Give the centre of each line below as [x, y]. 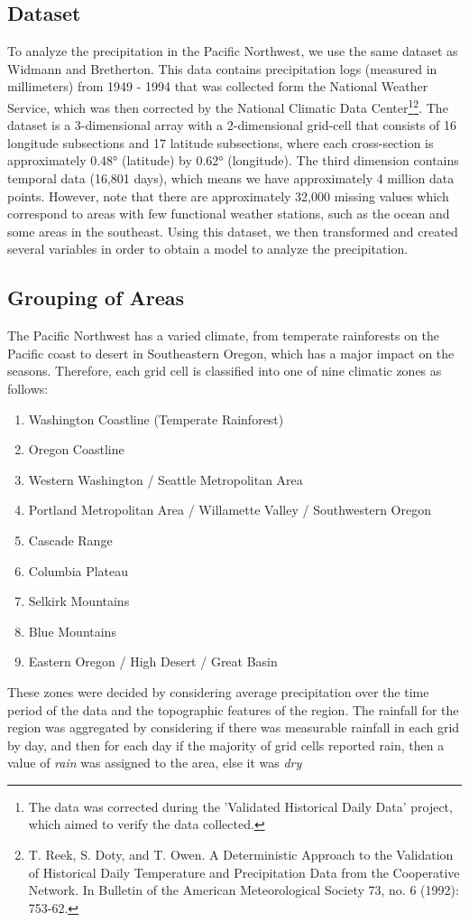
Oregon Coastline [76, 449]
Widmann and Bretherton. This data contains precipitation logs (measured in [222, 68]
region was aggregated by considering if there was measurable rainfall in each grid [234, 727]
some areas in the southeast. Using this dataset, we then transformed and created [233, 231]
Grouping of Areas [96, 298]
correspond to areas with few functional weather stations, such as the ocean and [229, 214]
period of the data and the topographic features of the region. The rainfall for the [233, 709]
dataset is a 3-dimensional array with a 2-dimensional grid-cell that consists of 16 [232, 125]
